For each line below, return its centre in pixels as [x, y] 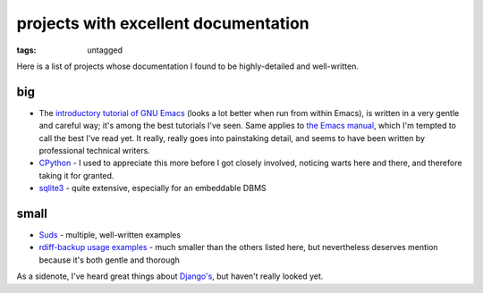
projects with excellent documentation [163, 23]
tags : [26, 50]
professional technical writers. [95, 151]
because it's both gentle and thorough [110, 260]
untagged [105, 50]
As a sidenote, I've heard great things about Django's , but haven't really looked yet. [170, 276]
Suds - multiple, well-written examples [110, 235]
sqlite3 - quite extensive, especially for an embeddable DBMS [153, 188]
